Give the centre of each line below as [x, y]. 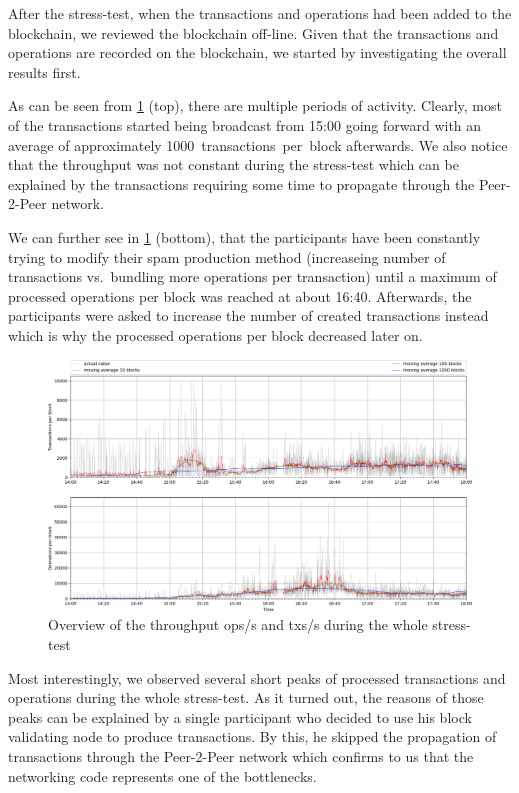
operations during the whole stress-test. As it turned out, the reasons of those [246, 697]
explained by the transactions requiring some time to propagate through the [241, 183]
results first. [44, 71]
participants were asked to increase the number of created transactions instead [248, 315]
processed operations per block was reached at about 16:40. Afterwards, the [240, 295]
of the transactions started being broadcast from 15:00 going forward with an [245, 124]
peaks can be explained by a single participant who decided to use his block [240, 716]
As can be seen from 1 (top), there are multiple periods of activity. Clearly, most [255, 105]
